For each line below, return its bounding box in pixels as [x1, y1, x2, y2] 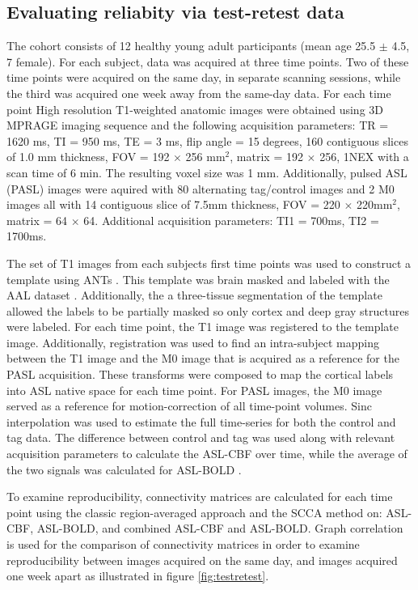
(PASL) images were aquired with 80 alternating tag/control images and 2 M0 [6, 180, 395, 197]
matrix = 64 [6, 211, 68, 228]
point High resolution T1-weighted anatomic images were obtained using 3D [6, 100, 383, 117]
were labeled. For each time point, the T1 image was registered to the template [6, 318, 399, 335]
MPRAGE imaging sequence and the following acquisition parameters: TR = [6, 117, 389, 134]
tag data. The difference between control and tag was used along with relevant [6, 429, 395, 446]
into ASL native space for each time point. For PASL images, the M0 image [6, 381, 382, 398]
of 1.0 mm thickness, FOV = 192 [6, 148, 170, 165]
